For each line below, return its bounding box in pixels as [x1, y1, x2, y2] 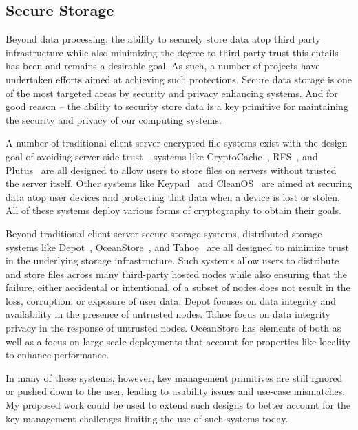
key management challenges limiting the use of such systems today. [6, 411, 288, 425]
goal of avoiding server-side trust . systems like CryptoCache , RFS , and [6, 149, 318, 163]
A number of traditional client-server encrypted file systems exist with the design [6, 136, 348, 150]
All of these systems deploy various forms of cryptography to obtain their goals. [6, 203, 342, 217]
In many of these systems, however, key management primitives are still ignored [6, 370, 343, 385]
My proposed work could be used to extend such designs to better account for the [6, 398, 351, 412]
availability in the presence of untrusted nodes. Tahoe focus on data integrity [6, 307, 330, 321]
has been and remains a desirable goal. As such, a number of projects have [6, 58, 320, 73]
